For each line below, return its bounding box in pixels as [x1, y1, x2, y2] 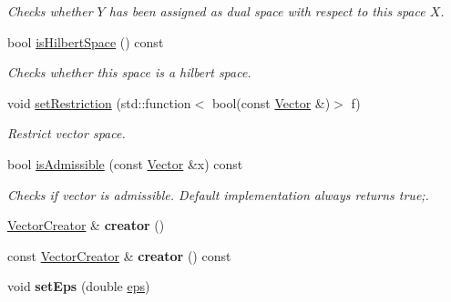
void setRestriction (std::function [7, 93, 191, 112]
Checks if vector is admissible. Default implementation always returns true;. [7, 185, 429, 204]
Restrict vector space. [7, 124, 126, 143]
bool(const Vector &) [211, 93, 331, 112]
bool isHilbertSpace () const [7, 32, 164, 51]
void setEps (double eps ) [7, 277, 150, 296]
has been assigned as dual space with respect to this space [108, 2, 425, 20]
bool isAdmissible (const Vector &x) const [7, 154, 243, 173]
